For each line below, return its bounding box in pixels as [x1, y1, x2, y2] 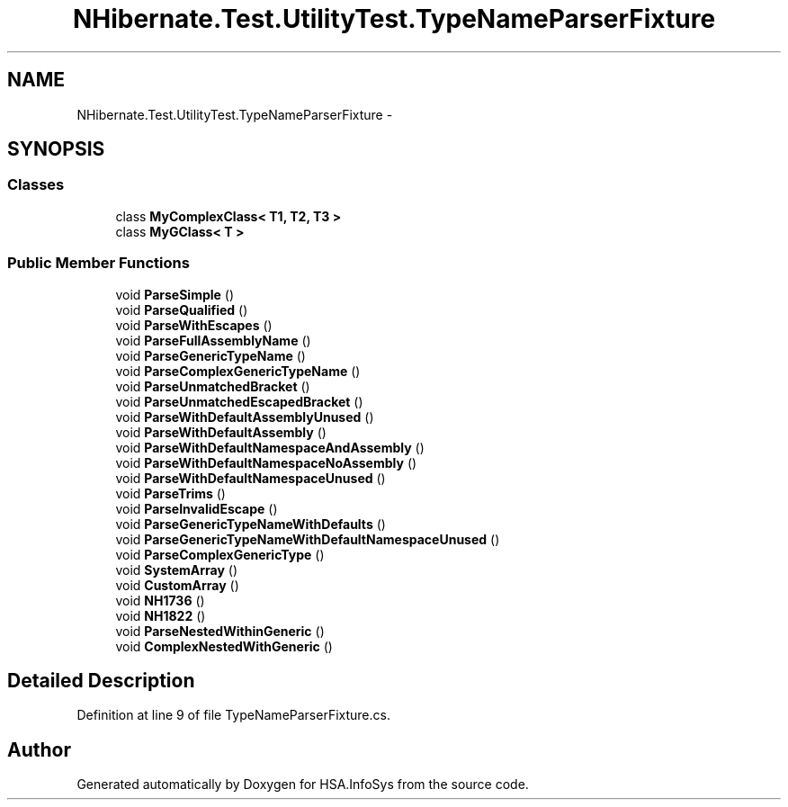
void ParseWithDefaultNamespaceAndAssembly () [115, 439, 425, 455]
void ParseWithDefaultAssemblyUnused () [115, 408, 374, 425]
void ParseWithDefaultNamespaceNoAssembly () [115, 454, 417, 471]
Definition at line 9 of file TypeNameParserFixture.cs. [76, 707, 390, 723]
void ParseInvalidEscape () [115, 500, 278, 516]
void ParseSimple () [115, 286, 235, 302]
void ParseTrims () [115, 485, 226, 501]
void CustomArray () [115, 577, 239, 593]
